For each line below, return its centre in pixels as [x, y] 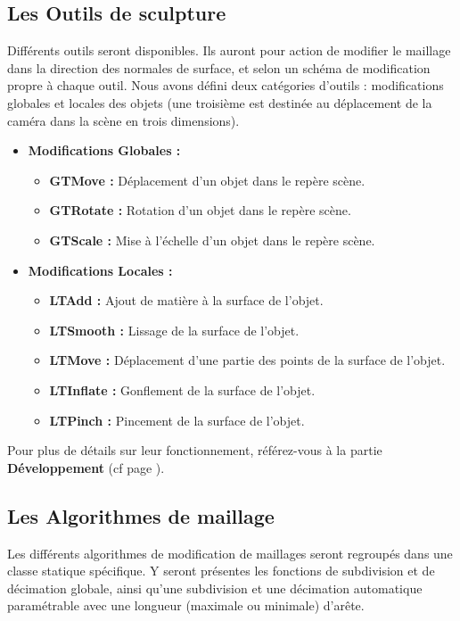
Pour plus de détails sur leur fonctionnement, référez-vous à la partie [195, 450]
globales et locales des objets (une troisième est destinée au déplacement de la [220, 102]
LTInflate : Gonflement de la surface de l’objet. [182, 389]
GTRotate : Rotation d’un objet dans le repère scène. [200, 210]
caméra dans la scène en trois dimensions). [123, 120]
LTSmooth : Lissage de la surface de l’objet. [174, 330]
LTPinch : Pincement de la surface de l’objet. [177, 420]
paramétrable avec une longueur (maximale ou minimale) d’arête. [186, 605]
